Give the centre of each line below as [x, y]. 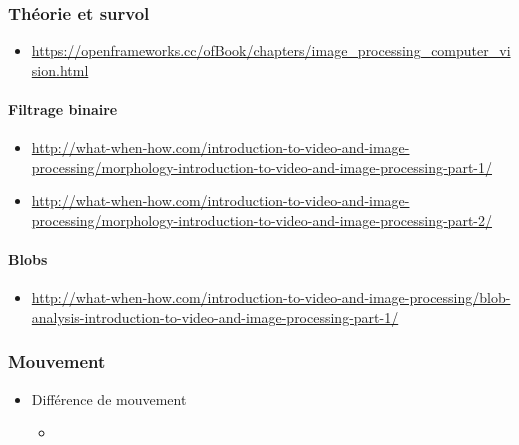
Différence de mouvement [109, 398]
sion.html [60, 69]
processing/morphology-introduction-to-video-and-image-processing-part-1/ [262, 166]
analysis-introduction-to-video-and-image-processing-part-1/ [215, 316]
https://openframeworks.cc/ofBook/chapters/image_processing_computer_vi [271, 50]
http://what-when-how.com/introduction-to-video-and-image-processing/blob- [271, 297]
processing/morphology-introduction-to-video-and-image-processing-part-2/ [262, 219]
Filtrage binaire [63, 109]
